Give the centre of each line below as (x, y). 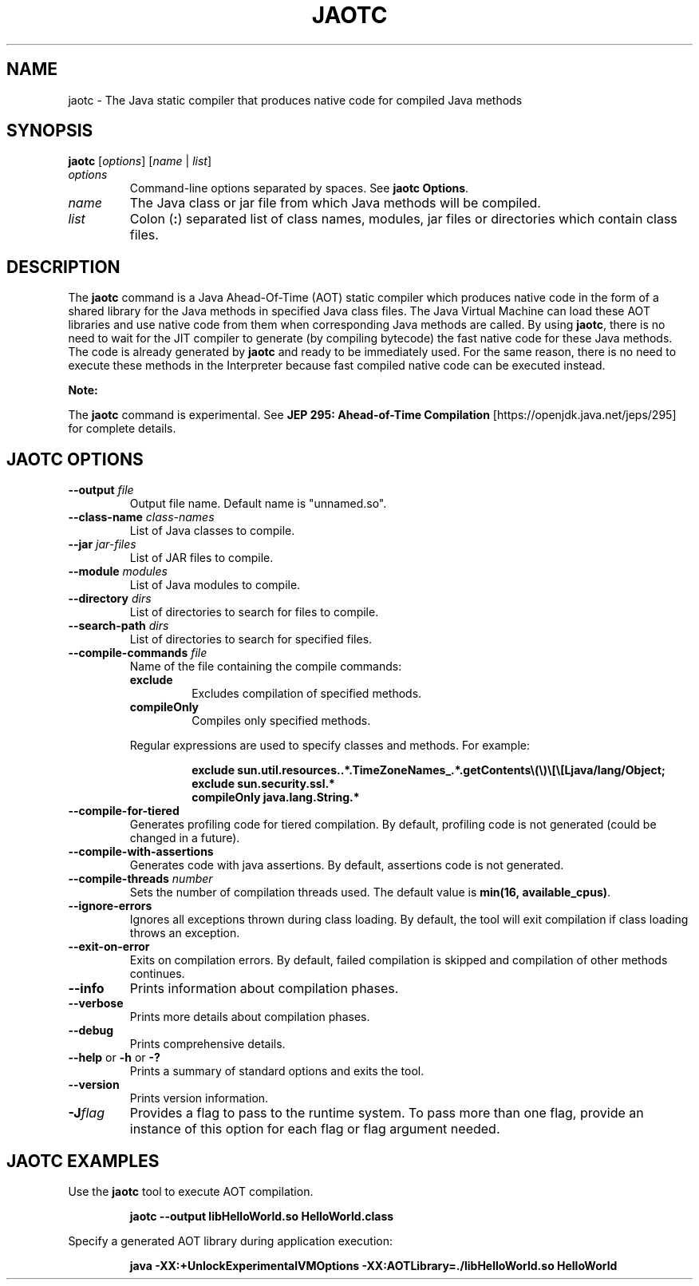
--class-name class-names (141, 517)
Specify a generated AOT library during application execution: (231, 1240)
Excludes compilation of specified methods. (307, 694)
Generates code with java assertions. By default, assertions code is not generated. (347, 865)
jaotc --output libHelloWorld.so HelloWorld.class (262, 1216)
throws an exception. (185, 933)
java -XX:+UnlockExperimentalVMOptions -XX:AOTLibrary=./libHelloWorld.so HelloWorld (373, 1265)
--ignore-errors (110, 906)
